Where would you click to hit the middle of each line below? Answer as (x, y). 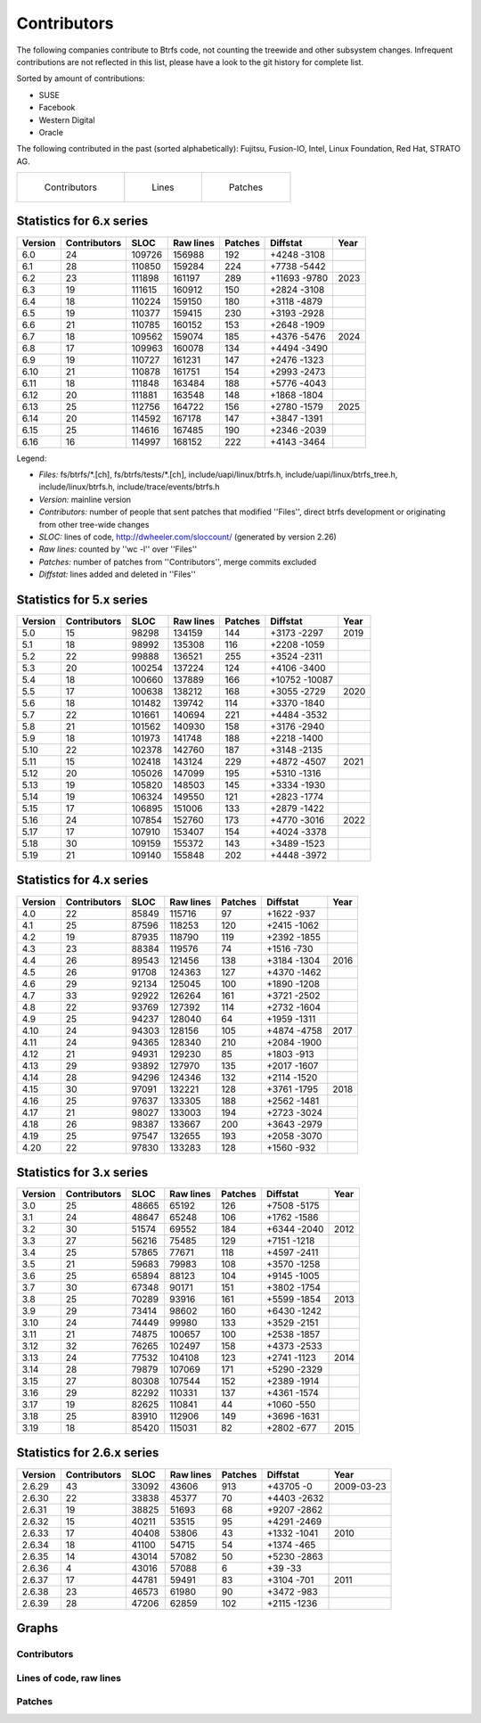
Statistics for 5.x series (82, 599)
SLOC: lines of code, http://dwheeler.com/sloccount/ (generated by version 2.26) (188, 537)
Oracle (51, 132)
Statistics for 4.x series (82, 880)
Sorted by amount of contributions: (81, 78)
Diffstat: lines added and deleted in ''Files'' (117, 574)
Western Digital (67, 119)
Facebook (57, 108)
